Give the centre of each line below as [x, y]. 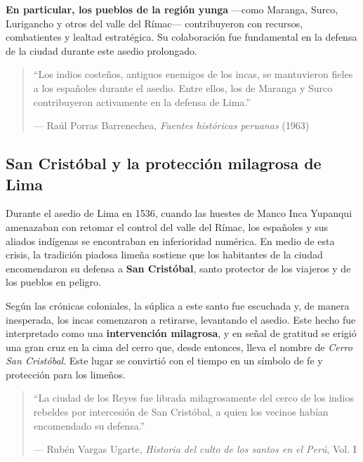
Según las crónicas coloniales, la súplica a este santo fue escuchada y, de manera [178, 305]
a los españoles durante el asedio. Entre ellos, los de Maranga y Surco [183, 87]
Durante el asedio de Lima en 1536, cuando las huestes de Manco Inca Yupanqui [179, 213]
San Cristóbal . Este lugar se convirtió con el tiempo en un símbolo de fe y [164, 361]
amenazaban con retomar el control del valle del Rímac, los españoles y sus [167, 226]
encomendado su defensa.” [89, 425]
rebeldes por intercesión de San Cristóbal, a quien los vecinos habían [181, 412]
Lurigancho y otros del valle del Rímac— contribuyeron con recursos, [154, 23]
